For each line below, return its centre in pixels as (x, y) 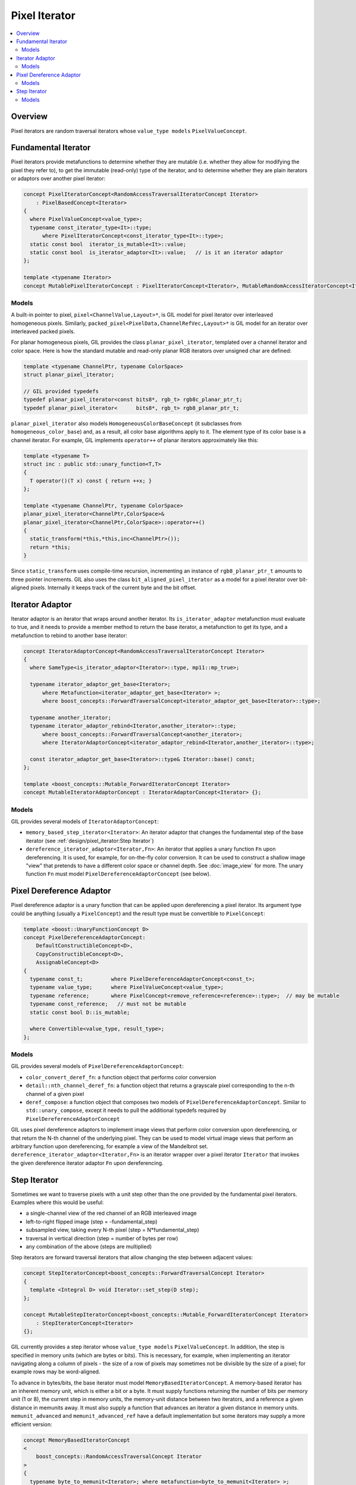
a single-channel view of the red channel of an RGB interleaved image (111, 1213)
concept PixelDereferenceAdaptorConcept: (85, 938)
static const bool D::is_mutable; (80, 1012)
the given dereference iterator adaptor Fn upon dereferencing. (87, 1163)
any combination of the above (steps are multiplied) (89, 1247)
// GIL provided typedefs (61, 391)
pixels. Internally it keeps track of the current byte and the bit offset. (114, 587)
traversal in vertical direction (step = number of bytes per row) (102, 1238)
